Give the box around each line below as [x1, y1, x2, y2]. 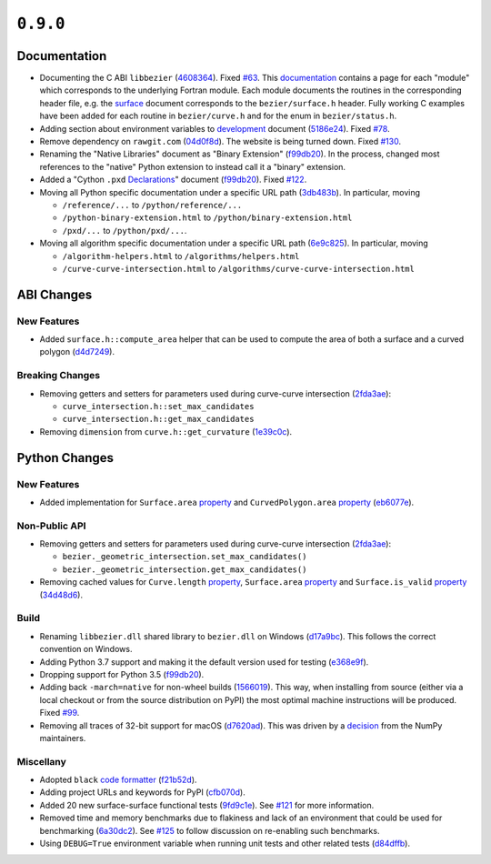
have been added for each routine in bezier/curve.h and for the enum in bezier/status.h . [39, 110, 397, 122]
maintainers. [39, 732, 86, 743]
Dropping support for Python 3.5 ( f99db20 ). [39, 668, 205, 679]
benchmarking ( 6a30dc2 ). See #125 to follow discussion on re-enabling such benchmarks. [39, 825, 380, 836]
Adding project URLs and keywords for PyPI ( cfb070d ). [39, 787, 245, 798]
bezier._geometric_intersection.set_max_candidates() [62, 551, 307, 562]
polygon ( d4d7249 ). [39, 347, 115, 357]
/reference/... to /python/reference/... [62, 199, 243, 210]
